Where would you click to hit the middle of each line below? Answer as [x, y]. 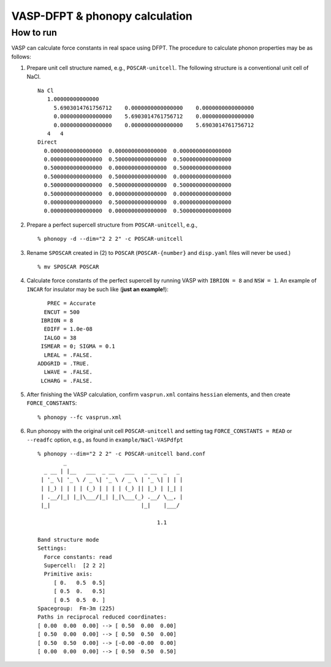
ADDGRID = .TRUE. [63, 363]
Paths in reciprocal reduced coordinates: [102, 617]
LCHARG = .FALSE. [67, 380]
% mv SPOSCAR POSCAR [68, 267]
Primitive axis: [68, 574]
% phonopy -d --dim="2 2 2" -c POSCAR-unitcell [110, 239]
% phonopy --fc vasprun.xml [80, 417]
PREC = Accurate [71, 303]
